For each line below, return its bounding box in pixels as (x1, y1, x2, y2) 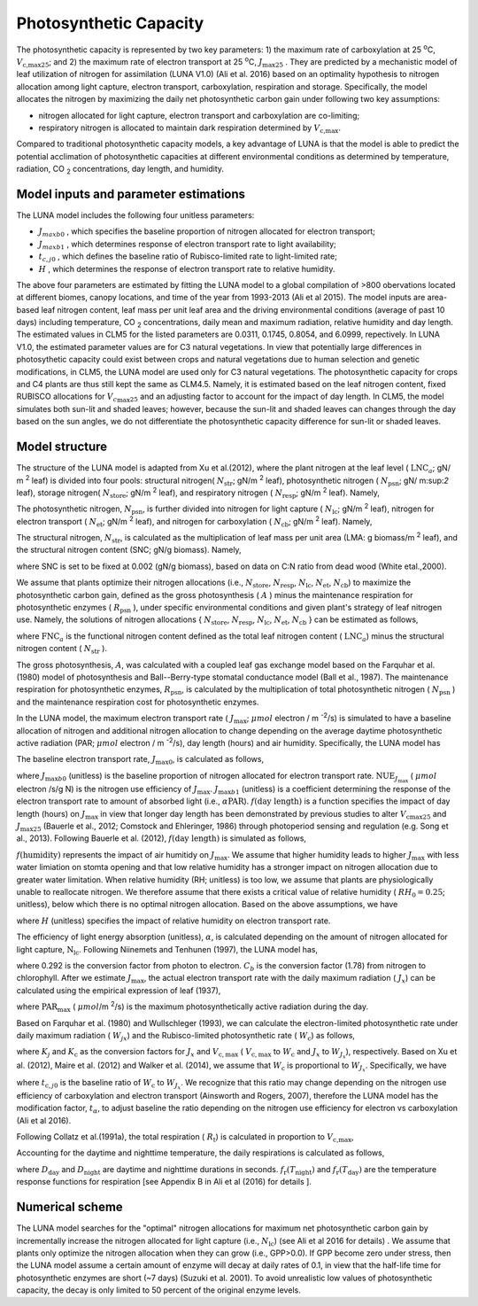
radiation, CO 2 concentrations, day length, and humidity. (16, 164, 225, 176)
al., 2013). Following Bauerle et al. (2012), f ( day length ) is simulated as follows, (16, 833, 307, 843)
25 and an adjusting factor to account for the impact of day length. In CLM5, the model (129, 391, 444, 404)
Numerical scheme (16, 1200, 123, 1215)
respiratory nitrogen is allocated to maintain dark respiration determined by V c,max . (38, 122, 341, 135)
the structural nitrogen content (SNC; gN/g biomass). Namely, (16, 545, 243, 556)
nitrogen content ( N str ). (16, 643, 108, 656)
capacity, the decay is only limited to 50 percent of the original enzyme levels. (16, 1285, 301, 1295)
